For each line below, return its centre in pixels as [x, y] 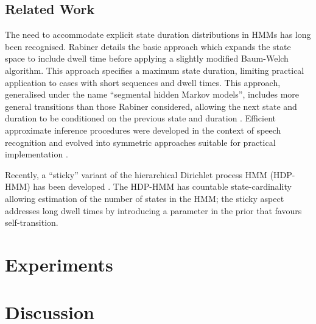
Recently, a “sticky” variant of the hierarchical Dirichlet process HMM [136, 174]
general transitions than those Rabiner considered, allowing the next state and [151, 106]
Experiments [59, 264]
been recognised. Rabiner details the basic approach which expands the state [148, 46]
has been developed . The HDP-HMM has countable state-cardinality [162, 186]
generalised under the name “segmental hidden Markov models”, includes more [152, 94]
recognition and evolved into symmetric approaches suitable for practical [140, 142]
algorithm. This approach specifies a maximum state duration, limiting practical [155, 70]
